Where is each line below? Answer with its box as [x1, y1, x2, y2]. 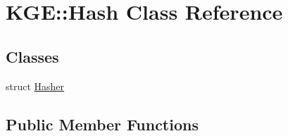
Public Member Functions [6, 113, 199, 135]
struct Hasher [6, 78, 65, 93]
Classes [6, 45, 59, 67]
